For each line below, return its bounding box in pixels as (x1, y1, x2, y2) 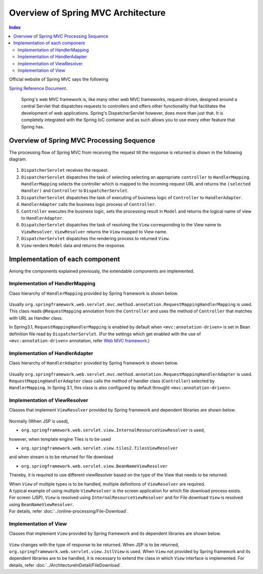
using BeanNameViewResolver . (9, 501, 74, 507)
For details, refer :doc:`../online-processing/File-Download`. (9, 508, 129, 514)
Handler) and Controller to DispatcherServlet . (21, 188, 129, 194)
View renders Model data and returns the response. (21, 242, 126, 248)
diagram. (9, 156, 27, 162)
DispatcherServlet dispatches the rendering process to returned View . (21, 236, 170, 242)
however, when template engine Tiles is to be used (9, 436, 111, 442)
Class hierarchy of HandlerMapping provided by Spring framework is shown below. (9, 290, 179, 296)
